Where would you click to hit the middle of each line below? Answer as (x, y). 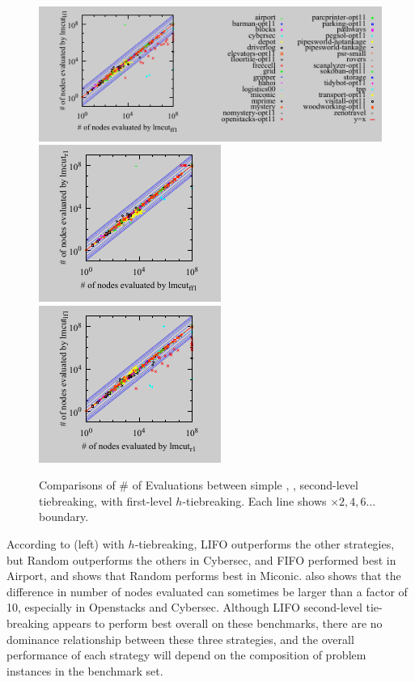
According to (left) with (66, 544)
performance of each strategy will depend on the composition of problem (186, 655)
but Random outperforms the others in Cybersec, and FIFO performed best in (201, 559)
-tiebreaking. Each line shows (254, 500)
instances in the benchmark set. (85, 670)
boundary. (64, 517)
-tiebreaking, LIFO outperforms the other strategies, (265, 544)
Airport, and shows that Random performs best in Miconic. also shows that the (204, 576)
